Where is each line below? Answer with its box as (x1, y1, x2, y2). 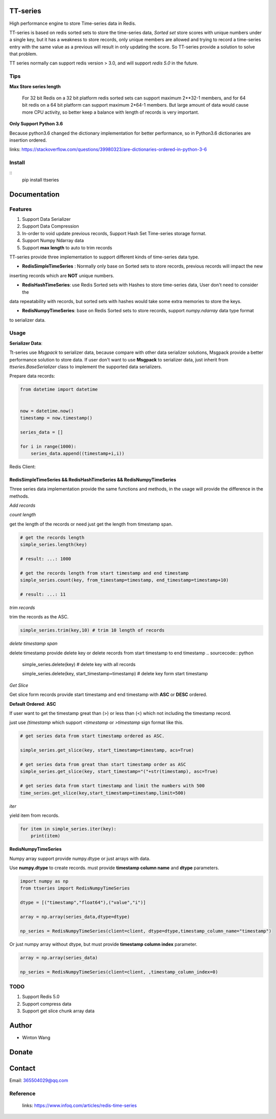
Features (9, 206, 32, 213)
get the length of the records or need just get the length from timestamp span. (9, 521, 173, 527)
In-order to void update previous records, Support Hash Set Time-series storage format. (22, 230, 206, 236)
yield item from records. (9, 812, 59, 818)
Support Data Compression (22, 223, 79, 229)
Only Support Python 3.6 (9, 121, 63, 127)
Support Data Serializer (22, 216, 71, 222)
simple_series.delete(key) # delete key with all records (22, 662, 136, 668)
